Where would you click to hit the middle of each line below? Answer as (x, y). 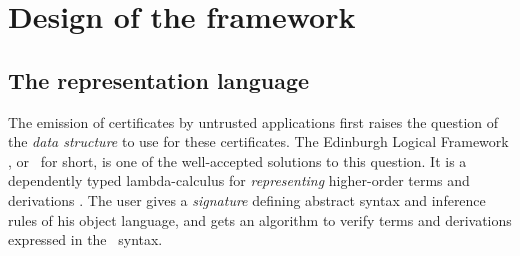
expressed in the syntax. (85, 239)
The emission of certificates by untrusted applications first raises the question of (253, 121)
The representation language (159, 79)
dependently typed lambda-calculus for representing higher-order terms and (239, 180)
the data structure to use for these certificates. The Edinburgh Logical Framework (258, 141)
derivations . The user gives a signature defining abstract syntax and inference (247, 199)
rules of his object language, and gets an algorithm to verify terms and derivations (260, 219)
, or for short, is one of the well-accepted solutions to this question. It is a (237, 160)
